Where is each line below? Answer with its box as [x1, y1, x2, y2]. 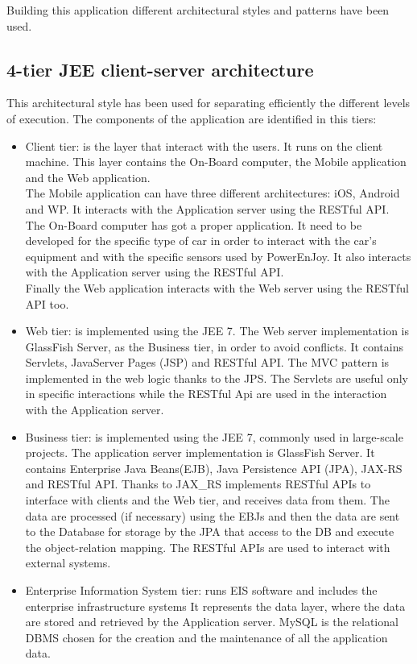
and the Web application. [25, 168, 151, 185]
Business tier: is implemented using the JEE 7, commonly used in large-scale [25, 428, 403, 445]
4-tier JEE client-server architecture [6, 56, 314, 81]
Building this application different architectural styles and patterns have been [6, 2, 390, 18]
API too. [25, 295, 69, 312]
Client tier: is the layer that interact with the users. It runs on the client [25, 137, 383, 154]
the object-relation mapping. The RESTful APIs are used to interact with [25, 538, 390, 555]
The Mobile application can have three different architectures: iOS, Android [25, 185, 400, 201]
